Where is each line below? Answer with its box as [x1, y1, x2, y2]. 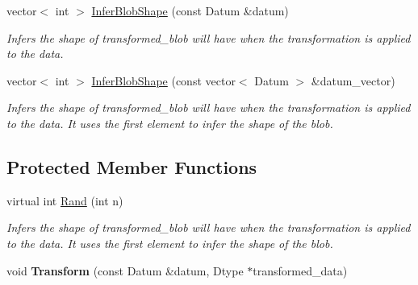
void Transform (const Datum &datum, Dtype [6, 262, 244, 279]
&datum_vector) [311, 72, 395, 89]
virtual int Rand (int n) [6, 192, 123, 209]
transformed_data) [253, 262, 348, 279]
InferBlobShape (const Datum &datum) [91, 2, 289, 19]
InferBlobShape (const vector [91, 72, 236, 89]
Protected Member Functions [6, 154, 257, 179]
